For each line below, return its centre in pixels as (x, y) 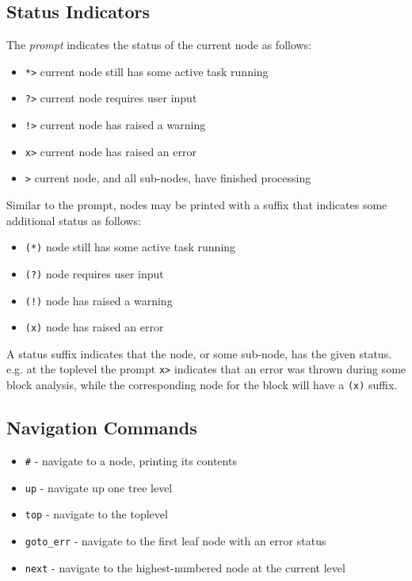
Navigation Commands (102, 428)
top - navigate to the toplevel (96, 514)
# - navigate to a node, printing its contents (131, 461)
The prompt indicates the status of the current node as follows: (159, 45)
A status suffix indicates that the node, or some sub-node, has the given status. (199, 353)
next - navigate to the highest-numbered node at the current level (185, 567)
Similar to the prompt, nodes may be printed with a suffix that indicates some (197, 205)
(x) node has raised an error (94, 327)
